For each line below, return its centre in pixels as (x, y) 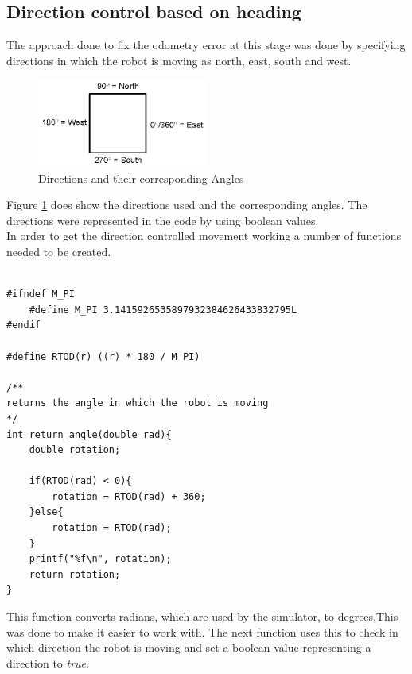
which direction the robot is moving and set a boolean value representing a (189, 647)
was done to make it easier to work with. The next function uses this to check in (202, 631)
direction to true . (48, 662)
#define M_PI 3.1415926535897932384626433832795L (163, 310)
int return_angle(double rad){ (89, 434)
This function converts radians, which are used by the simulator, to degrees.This (202, 616)
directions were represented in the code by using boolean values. (163, 220)
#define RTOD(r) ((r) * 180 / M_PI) (103, 356)
